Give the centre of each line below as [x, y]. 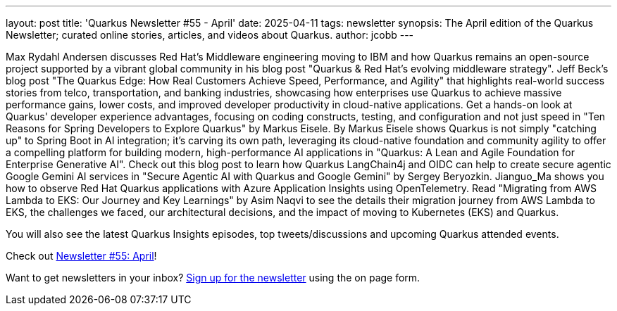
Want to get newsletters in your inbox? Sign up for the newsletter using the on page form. [213, 278]
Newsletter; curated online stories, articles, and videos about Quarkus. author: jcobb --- [210, 35]
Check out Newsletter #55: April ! [81, 256]
